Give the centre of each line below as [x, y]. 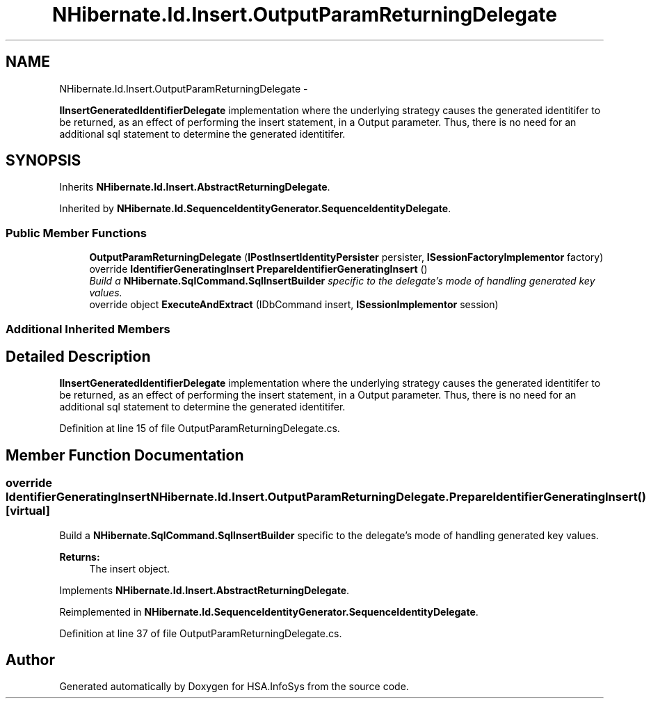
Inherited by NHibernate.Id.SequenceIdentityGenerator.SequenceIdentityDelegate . [255, 209]
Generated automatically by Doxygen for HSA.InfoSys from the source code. [234, 687]
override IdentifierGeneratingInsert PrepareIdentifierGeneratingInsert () [258, 269]
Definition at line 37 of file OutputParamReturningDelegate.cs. [201, 633]
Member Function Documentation [125, 455]
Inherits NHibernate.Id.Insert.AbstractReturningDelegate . [195, 187]
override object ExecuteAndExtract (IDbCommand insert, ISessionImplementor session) [294, 305]
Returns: [80, 557]
